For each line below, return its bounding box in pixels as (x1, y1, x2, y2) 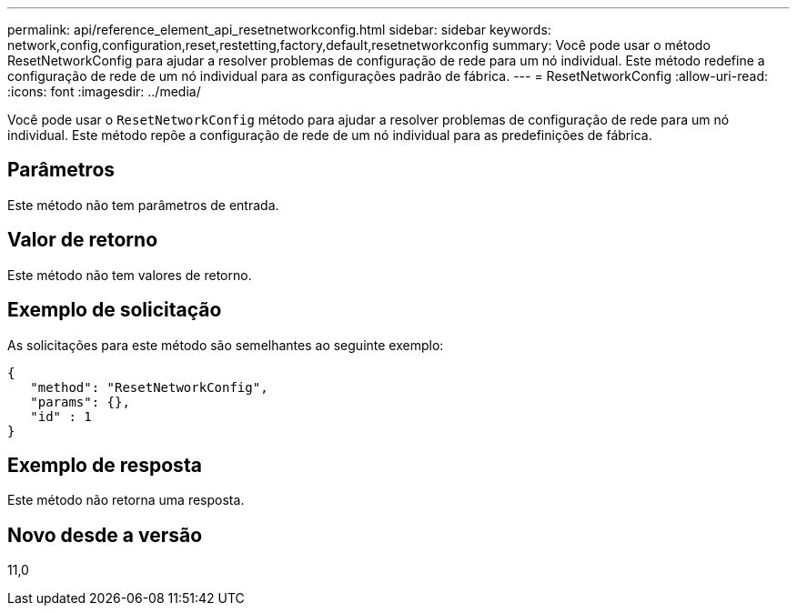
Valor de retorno (7, 228, 158, 252)
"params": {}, (30, 394, 130, 409)
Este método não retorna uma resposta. (7, 492, 245, 508)
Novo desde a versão (7, 523, 203, 547)
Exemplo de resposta (7, 453, 202, 477)
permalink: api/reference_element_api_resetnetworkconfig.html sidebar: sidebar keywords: (7, 22, 551, 37)
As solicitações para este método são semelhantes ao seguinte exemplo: (7, 337, 444, 353)
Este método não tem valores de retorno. (7, 266, 252, 283)
